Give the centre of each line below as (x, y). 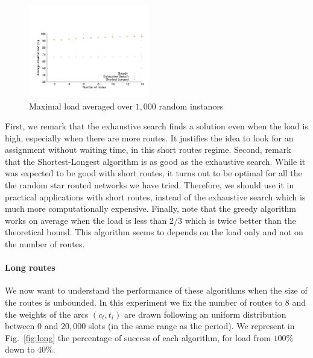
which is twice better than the (240, 220)
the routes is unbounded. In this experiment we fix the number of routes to (144, 302)
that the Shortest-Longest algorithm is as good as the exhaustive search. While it (155, 161)
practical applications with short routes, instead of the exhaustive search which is (155, 196)
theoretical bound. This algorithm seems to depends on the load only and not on (154, 232)
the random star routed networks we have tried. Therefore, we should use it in (150, 185)
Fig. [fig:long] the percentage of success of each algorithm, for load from (138, 337)
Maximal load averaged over (81, 106)
